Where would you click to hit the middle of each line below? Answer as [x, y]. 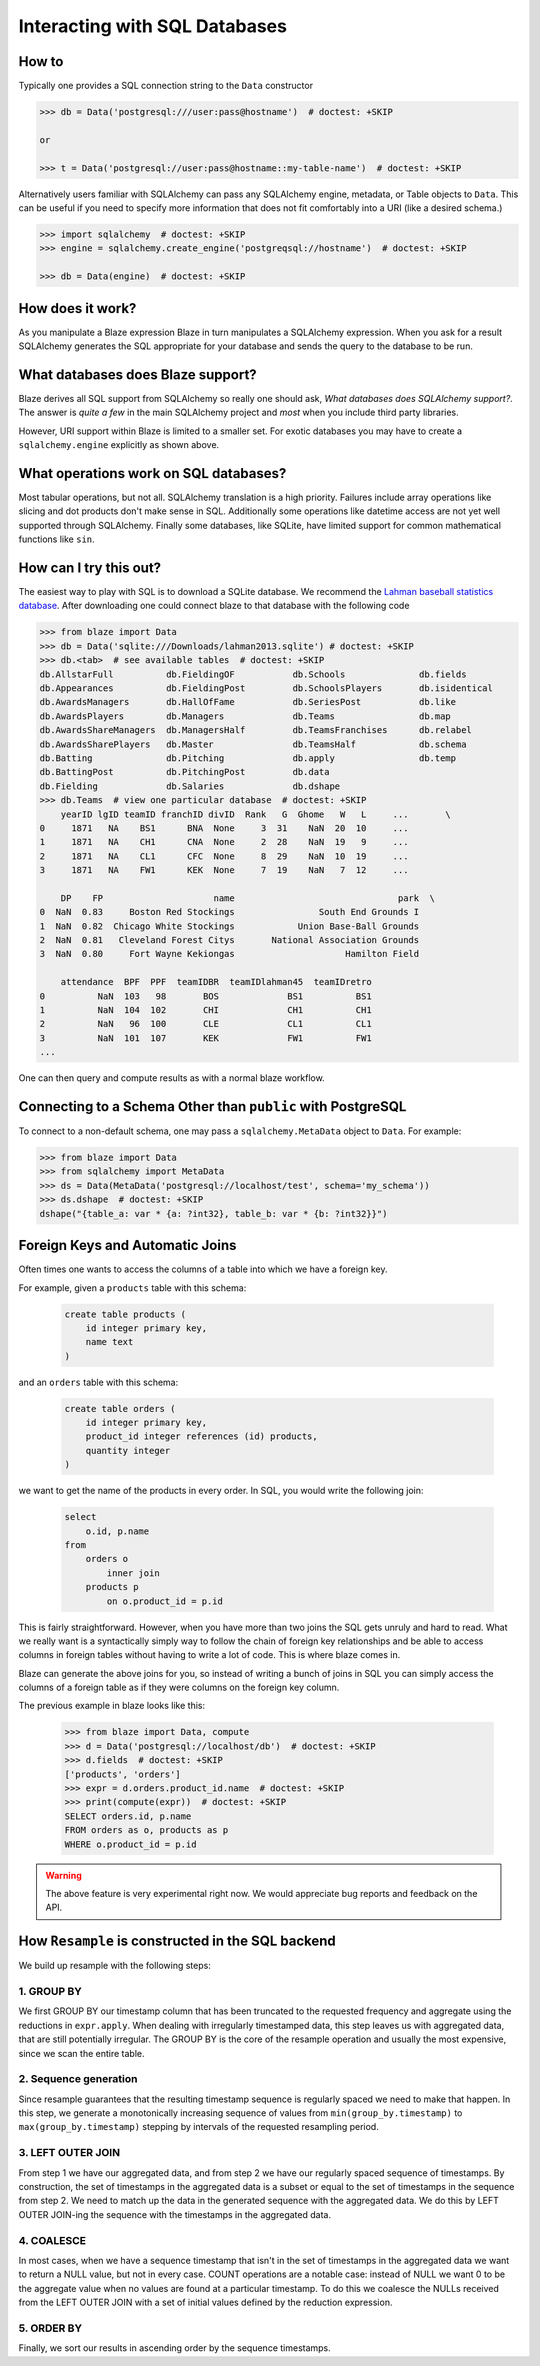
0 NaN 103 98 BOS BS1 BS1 [205, 996]
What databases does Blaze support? [137, 374]
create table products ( [125, 1314]
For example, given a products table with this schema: [132, 1287]
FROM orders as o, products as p [146, 1830]
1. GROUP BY [50, 1991]
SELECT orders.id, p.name [128, 1816]
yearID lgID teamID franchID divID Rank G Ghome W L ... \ [256, 814]
